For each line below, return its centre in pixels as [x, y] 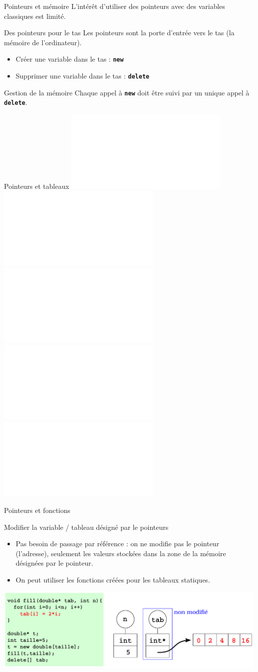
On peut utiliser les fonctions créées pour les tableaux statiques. [113, 579]
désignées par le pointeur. [54, 563]
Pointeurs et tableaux [37, 186]
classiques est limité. [35, 16]
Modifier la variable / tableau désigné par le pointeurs [86, 527]
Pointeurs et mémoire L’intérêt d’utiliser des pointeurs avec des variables [115, 6]
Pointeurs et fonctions [37, 510]
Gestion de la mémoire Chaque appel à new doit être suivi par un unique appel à [127, 92]
